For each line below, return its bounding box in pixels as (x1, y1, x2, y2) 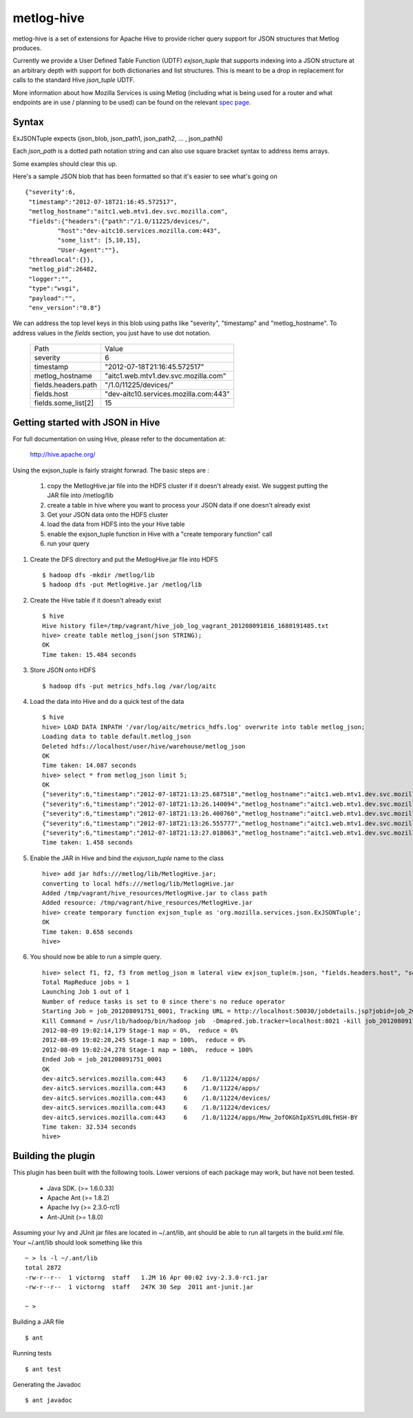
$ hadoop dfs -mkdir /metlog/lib (42, 572, 155, 579)
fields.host (34, 389, 69, 399)
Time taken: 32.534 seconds (42, 1123, 137, 1131)
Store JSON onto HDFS (30, 666, 96, 674)
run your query (47, 539, 89, 548)
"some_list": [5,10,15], (57, 236, 141, 244)
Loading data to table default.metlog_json (42, 733, 191, 740)
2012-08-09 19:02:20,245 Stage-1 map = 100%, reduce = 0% (42, 1036, 246, 1044)
